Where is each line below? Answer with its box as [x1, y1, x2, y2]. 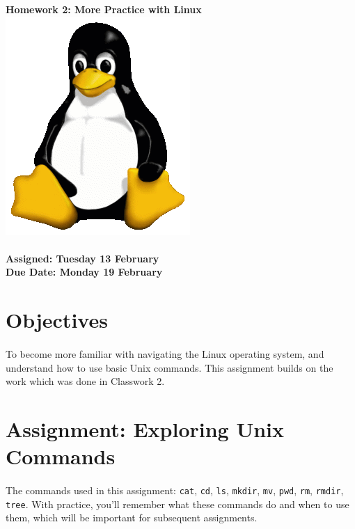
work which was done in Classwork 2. [6, 374, 165, 388]
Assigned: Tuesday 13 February [6, 251, 159, 265]
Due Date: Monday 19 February [6, 264, 163, 279]
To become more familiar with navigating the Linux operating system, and [6, 346, 324, 361]
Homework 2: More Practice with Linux [6, 2, 202, 16]
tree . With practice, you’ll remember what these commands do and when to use [6, 496, 349, 511]
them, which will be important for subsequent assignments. [6, 510, 258, 525]
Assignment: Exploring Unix [6, 414, 285, 443]
